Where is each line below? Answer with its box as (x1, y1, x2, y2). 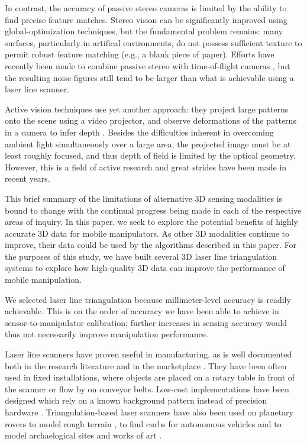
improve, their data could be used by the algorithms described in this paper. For (5, 238, 297, 251)
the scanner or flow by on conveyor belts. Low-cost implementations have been (5, 382, 289, 395)
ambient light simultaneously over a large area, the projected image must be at (5, 137, 291, 150)
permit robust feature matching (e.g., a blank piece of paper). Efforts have (5, 48, 274, 60)
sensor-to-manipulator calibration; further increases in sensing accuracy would (5, 316, 287, 328)
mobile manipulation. (5, 273, 82, 286)
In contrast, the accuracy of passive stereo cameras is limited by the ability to (5, 2, 287, 14)
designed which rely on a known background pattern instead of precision (5, 394, 267, 407)
